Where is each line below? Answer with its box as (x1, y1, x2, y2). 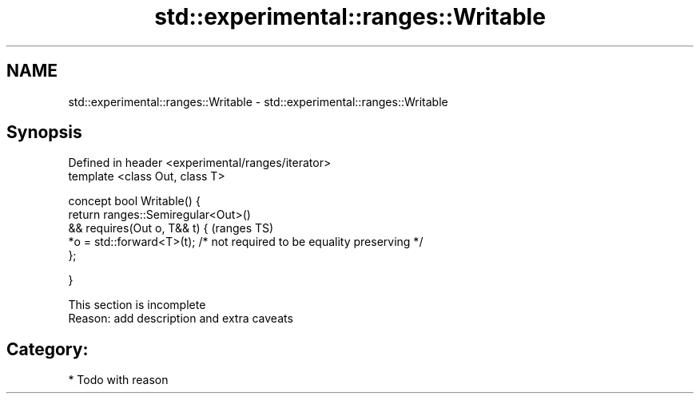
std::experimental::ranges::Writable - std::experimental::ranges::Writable (68, 94, 448, 109)
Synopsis (6, 122, 82, 143)
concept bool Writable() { (68, 194, 201, 208)
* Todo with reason (68, 373, 169, 387)
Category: (6, 339, 89, 359)
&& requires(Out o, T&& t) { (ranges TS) (68, 221, 274, 236)
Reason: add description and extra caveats (68, 311, 293, 326)
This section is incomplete (68, 298, 206, 312)
